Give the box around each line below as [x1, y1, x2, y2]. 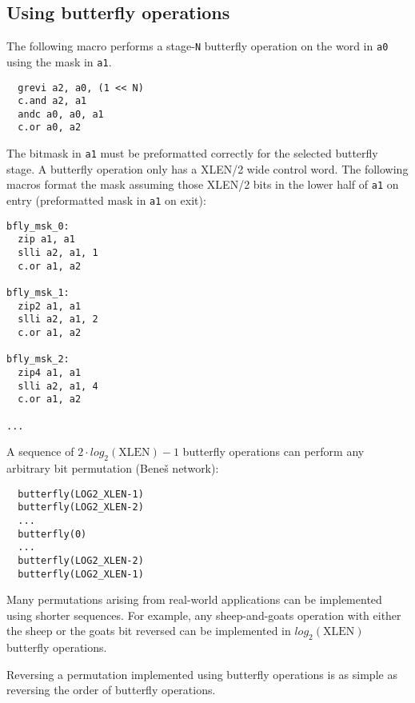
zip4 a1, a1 [18, 366, 82, 378]
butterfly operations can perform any [182, 443, 365, 460]
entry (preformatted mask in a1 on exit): [6, 192, 206, 209]
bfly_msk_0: [6, 220, 70, 232]
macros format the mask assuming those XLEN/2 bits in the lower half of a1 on [6, 176, 399, 193]
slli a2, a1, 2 [18, 314, 98, 326]
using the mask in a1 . [6, 53, 112, 70]
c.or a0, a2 [18, 122, 82, 134]
